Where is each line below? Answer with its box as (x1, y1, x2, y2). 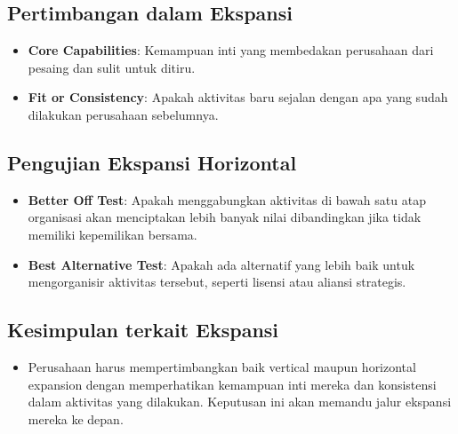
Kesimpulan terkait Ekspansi (7, 316, 279, 343)
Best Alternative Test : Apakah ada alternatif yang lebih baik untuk (28, 255, 415, 273)
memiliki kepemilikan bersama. (28, 225, 197, 243)
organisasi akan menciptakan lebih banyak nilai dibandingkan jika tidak (28, 208, 422, 226)
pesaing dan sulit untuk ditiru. (28, 58, 196, 76)
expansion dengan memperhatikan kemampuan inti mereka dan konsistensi (28, 375, 437, 393)
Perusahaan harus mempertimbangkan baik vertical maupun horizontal (28, 357, 416, 375)
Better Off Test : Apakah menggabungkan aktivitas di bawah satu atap (28, 190, 426, 209)
